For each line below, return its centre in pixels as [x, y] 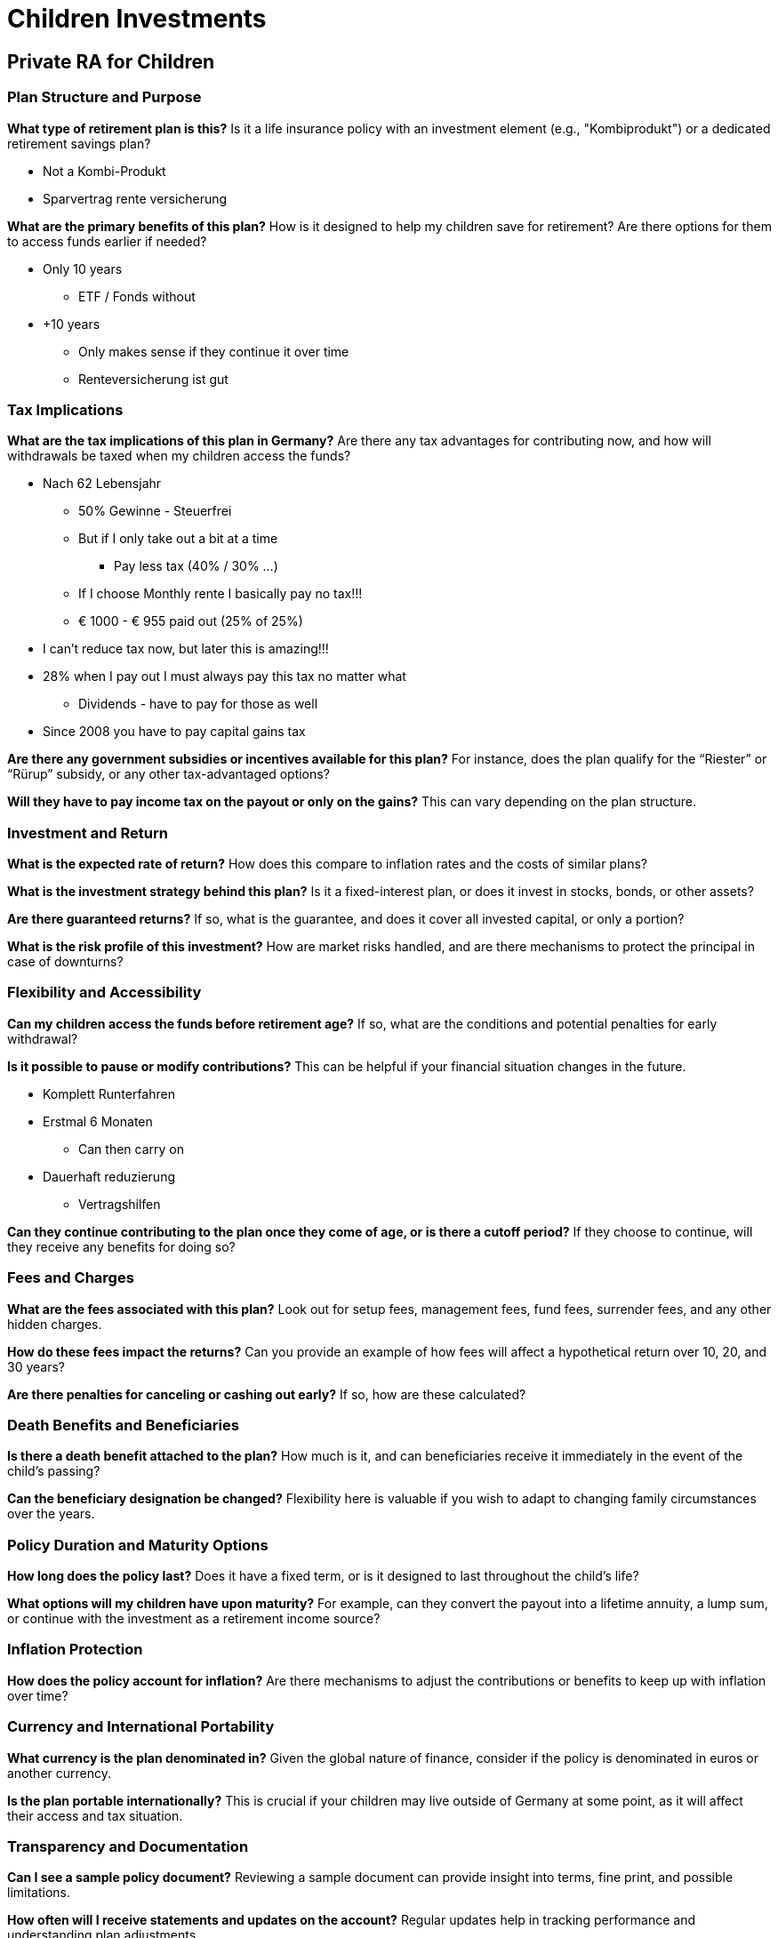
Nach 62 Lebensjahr [102, 484]
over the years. [51, 1514]
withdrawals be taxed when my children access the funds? [179, 456]
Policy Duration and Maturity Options [138, 1545]
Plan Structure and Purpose [104, 97]
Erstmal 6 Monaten [98, 1121]
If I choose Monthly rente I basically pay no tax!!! [221, 594]
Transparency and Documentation [128, 1846]
